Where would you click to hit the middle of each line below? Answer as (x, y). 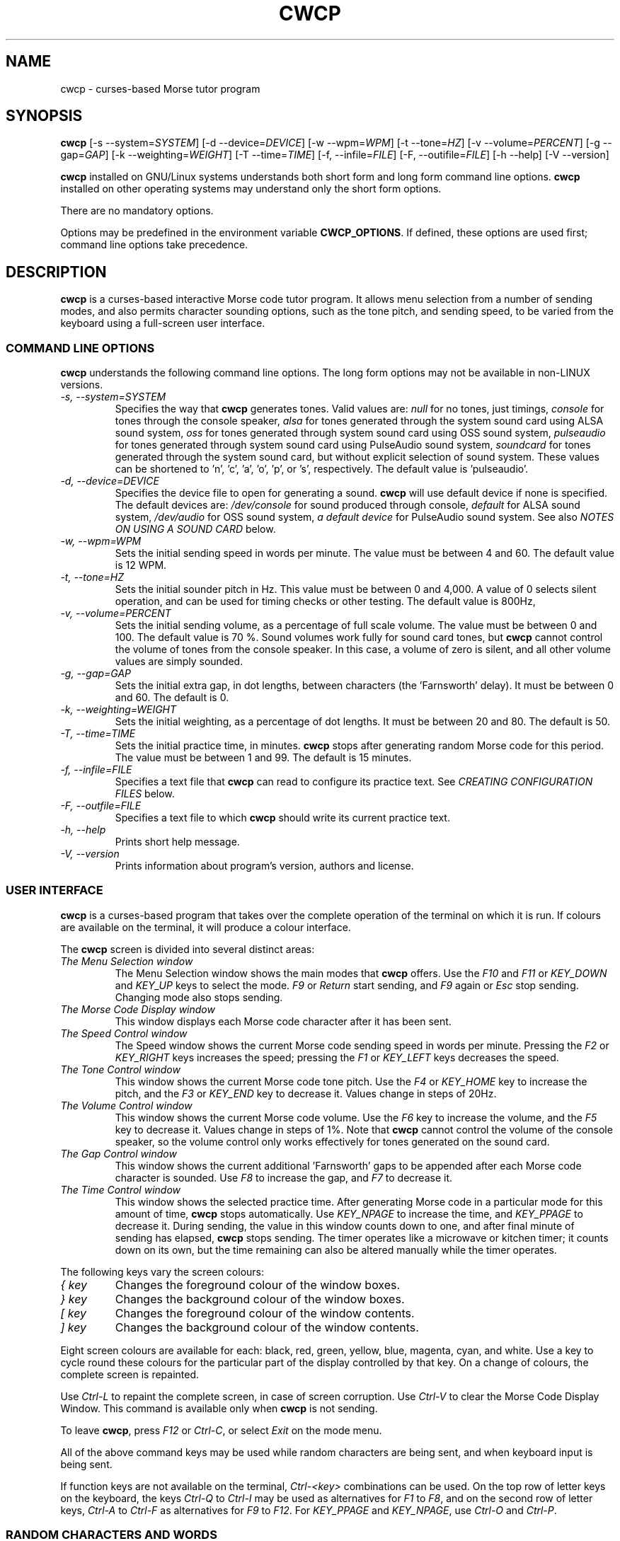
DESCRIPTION (56, 272)
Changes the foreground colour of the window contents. (265, 1313)
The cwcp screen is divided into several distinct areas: (188, 949)
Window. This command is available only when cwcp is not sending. (219, 1408)
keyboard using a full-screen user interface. (163, 323)
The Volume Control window (126, 1105)
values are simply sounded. (179, 662)
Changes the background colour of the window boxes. (260, 1299)
